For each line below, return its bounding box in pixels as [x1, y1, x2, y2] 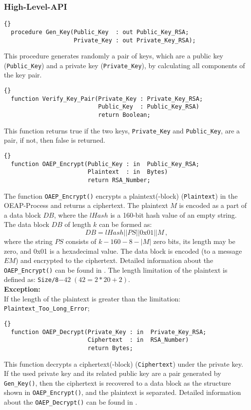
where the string [4, 236, 53, 246]
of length [64, 219, 91, 229]
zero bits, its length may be [153, 236, 235, 246]
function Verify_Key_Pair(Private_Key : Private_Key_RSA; [11, 95, 203, 102]
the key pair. [4, 70, 42, 80]
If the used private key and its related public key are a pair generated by [4, 368, 221, 378]
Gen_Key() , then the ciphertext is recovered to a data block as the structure [4, 377, 231, 388]
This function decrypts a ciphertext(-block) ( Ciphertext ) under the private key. [4, 358, 243, 369]
